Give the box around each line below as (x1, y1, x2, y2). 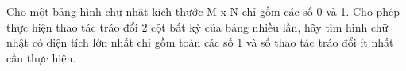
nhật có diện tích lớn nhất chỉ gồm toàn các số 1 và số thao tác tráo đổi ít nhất (6, 34, 394, 50)
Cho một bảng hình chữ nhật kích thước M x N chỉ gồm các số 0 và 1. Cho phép (6, 3, 400, 19)
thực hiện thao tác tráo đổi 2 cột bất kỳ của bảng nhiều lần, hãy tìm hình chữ (6, 18, 389, 35)
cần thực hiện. (6, 49, 76, 65)
